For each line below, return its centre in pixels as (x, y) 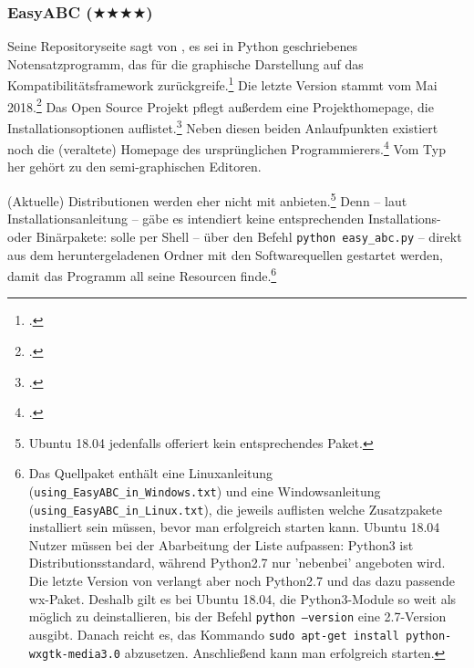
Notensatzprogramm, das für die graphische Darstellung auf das (185, 63)
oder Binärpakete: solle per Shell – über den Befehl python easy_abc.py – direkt (235, 236)
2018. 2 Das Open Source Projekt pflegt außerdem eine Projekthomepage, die (221, 105)
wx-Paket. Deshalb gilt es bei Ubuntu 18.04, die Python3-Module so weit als (242, 598)
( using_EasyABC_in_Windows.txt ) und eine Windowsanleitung (205, 491)
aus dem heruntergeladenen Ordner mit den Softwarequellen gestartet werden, (225, 254)
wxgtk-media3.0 (75, 654)
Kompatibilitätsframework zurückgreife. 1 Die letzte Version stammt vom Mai (222, 84)
